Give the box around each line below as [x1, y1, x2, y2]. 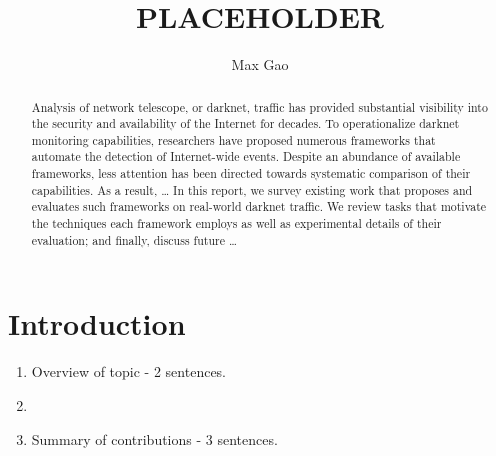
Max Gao [231, 54, 289, 75]
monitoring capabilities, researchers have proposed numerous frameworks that [31, 131, 436, 148]
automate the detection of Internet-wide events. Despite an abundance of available [31, 148, 461, 165]
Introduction [8, 303, 186, 344]
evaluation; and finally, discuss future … [31, 231, 237, 248]
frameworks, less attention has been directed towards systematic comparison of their [31, 165, 471, 182]
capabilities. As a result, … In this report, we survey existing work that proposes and [31, 181, 473, 198]
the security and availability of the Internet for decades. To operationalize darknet [31, 115, 460, 132]
